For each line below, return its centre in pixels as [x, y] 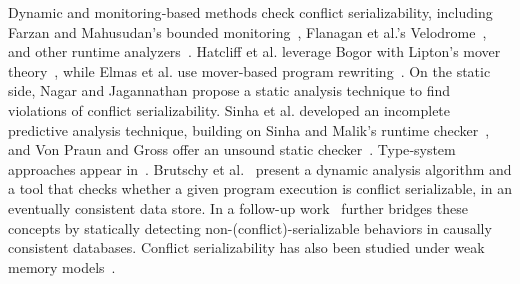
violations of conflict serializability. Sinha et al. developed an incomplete [229, 109]
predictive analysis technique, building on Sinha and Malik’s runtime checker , [249, 129]
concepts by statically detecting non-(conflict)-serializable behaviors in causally [250, 227]
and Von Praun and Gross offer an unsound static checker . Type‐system [232, 149]
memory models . [62, 266]
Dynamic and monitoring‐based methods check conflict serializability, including [250, 12]
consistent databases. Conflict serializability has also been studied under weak [246, 247]
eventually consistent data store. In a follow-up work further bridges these [238, 207]
